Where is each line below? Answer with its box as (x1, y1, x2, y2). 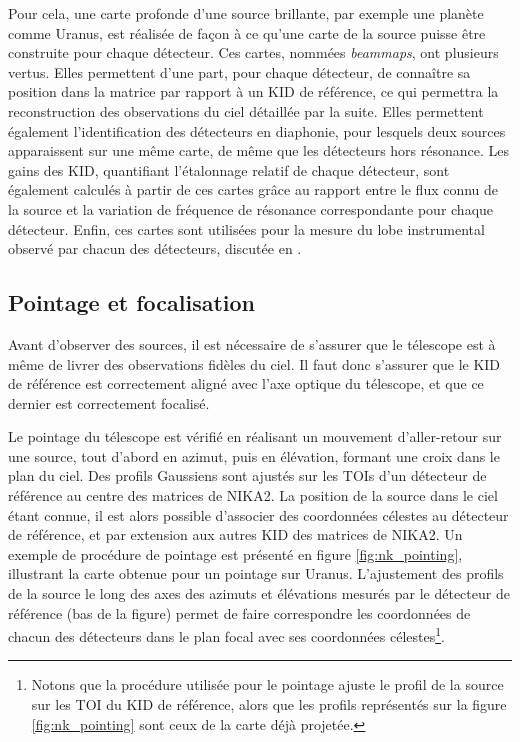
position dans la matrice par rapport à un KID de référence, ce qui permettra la (8, 81, 499, 102)
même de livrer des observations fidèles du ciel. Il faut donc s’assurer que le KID (8, 353, 501, 374)
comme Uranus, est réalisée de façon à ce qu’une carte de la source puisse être (8, 22, 486, 43)
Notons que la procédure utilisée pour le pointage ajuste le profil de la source (31, 674, 504, 695)
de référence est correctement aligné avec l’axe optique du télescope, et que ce (8, 373, 484, 394)
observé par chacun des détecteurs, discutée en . (8, 238, 302, 259)
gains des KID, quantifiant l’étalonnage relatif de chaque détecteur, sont (8, 159, 450, 180)
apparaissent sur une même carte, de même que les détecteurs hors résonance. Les (8, 140, 510, 161)
